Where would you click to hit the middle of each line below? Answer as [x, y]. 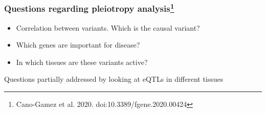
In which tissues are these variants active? [82, 62]
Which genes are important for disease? [78, 45]
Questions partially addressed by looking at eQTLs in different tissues [114, 79]
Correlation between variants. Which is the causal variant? [108, 27]
